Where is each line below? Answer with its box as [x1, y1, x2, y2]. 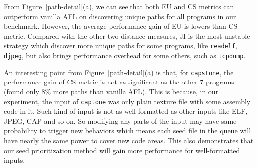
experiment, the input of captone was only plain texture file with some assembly [4, 96, 251, 106]
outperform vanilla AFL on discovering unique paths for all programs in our [4, 11, 236, 21]
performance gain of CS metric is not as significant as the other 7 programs [4, 77, 234, 87]
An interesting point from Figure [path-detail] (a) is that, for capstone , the [4, 67, 234, 77]
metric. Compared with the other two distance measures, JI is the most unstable [4, 30, 250, 41]
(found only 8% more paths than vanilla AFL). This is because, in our [4, 86, 219, 96]
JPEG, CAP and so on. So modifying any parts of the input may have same [4, 115, 237, 126]
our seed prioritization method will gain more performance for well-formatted [4, 145, 240, 155]
